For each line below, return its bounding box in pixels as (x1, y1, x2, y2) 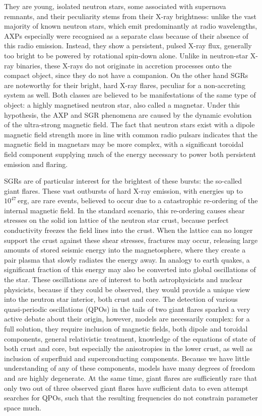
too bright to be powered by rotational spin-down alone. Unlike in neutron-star (4, 50, 248, 60)
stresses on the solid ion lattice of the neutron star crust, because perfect (4, 215, 229, 225)
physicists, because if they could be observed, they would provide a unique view (4, 284, 250, 294)
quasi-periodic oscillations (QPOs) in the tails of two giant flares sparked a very (4, 303, 250, 314)
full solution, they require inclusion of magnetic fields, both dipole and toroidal (4, 323, 248, 334)
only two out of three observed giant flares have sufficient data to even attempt (4, 382, 248, 393)
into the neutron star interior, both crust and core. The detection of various (4, 294, 238, 304)
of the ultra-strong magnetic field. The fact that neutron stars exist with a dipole (4, 119, 255, 130)
